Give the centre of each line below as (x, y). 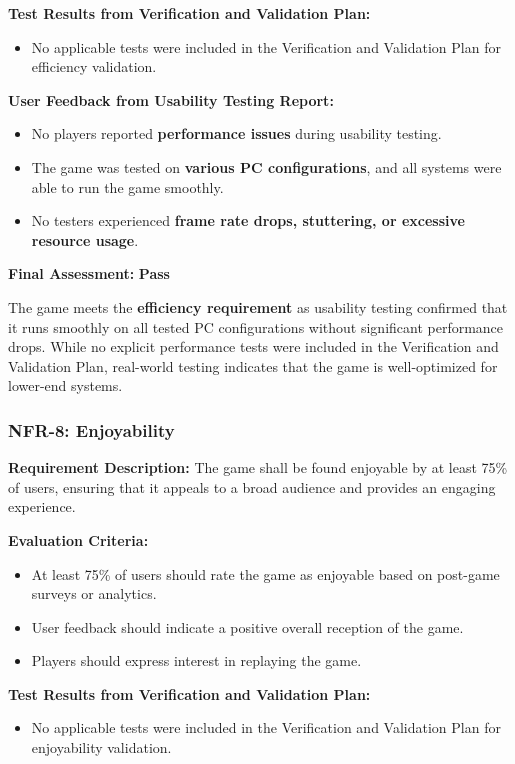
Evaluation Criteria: (78, 539)
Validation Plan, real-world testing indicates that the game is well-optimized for (253, 365)
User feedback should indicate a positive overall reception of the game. (247, 626)
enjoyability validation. (101, 747)
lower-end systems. (65, 385)
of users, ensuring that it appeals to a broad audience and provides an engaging (252, 486)
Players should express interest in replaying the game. (196, 660)
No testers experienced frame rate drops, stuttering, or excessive (248, 220)
